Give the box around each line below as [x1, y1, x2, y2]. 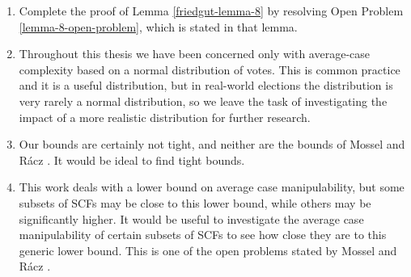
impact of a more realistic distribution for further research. [19, 108, 311, 125]
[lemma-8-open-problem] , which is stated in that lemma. [19, 18, 298, 35]
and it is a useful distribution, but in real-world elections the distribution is [19, 77, 393, 94]
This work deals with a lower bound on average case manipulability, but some [19, 178, 405, 195]
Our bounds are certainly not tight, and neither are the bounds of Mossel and [19, 136, 405, 153]
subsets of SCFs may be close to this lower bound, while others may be [19, 194, 371, 211]
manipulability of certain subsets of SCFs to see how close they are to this [19, 226, 387, 243]
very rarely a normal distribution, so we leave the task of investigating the [19, 92, 388, 109]
